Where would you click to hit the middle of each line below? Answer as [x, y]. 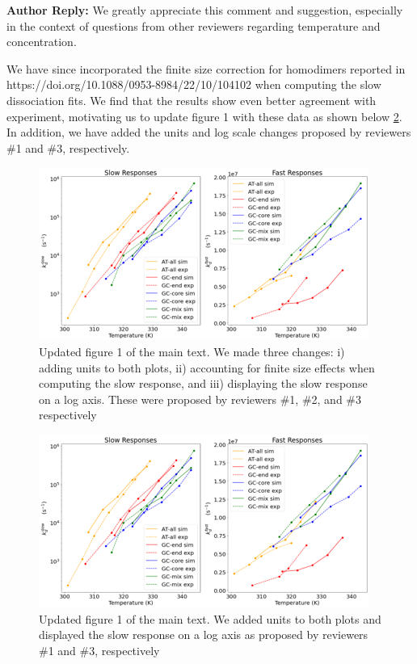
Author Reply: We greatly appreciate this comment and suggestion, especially [205, 10]
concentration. [42, 42]
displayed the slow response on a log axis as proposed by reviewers [204, 635]
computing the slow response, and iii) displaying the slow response [203, 383]
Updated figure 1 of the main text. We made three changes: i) [192, 351]
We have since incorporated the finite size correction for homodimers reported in [206, 68]
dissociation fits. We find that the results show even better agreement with [192, 100]
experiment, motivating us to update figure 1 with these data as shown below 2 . [204, 116]
